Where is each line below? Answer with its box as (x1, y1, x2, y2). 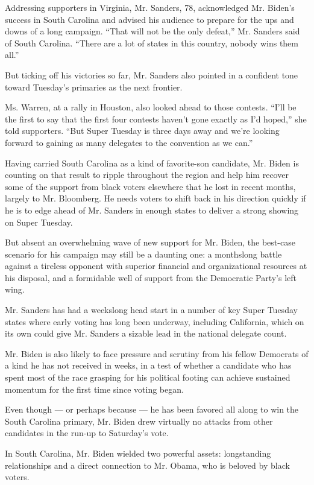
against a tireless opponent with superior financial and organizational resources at (5, 259, 307, 272)
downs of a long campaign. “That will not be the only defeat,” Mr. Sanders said (5, 25, 300, 37)
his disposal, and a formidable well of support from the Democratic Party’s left (5, 271, 297, 284)
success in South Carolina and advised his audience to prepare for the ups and (5, 13, 294, 25)
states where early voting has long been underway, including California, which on (5, 315, 304, 328)
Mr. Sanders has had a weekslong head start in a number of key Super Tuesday (5, 303, 298, 316)
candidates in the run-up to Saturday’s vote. (5, 426, 169, 439)
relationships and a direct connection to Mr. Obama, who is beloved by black (5, 458, 290, 471)
